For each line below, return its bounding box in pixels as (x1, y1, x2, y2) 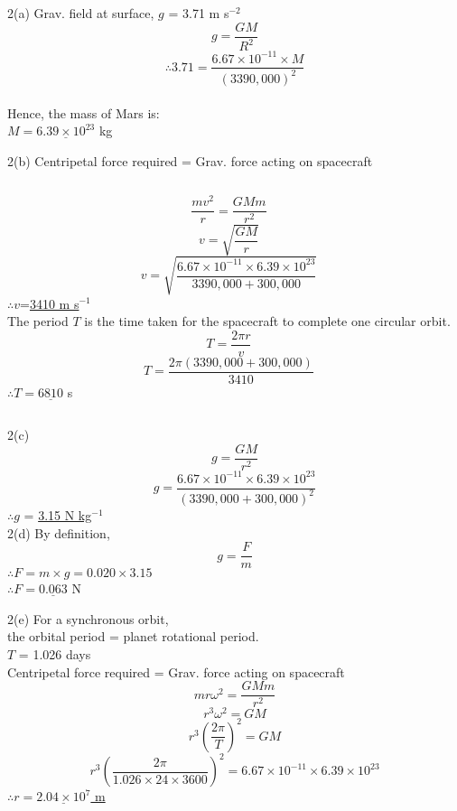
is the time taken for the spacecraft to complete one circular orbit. (84, 312, 451, 331)
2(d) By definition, (7, 523, 110, 542)
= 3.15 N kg (23, 505, 92, 524)
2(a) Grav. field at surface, (7, 4, 154, 22)
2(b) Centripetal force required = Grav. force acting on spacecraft (7, 151, 373, 170)
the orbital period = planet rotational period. (7, 627, 259, 646)
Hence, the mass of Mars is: (7, 103, 160, 122)
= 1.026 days (18, 645, 91, 664)
